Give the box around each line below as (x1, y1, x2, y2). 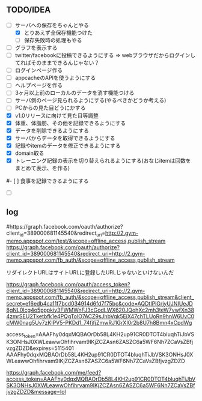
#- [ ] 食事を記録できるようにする (6, 177, 89, 184)
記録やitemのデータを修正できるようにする (14, 142, 121, 149)
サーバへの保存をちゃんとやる (14, 21, 89, 29)
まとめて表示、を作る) (14, 164, 70, 172)
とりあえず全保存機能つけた (23, 29, 93, 36)
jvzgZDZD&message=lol (6, 388, 66, 396)
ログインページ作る (14, 67, 63, 74)
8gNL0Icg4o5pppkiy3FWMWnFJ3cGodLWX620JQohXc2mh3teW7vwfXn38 (6, 306, 194, 313)
